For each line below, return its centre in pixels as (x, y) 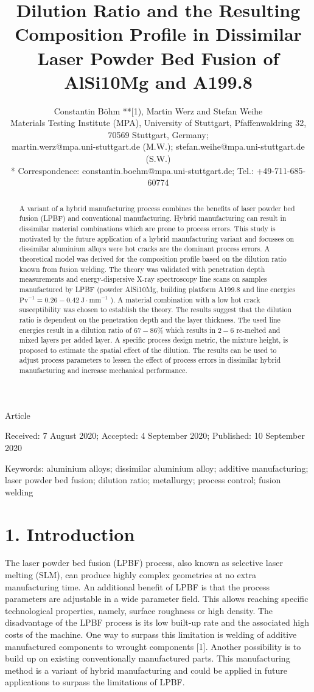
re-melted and (258, 330)
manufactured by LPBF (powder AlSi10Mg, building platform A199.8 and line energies (157, 289)
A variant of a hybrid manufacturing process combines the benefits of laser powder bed (157, 208)
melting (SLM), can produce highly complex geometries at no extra (131, 575)
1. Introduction (70, 533)
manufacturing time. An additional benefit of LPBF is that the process (138, 586)
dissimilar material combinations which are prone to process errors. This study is (147, 228)
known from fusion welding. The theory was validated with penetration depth (142, 269)
